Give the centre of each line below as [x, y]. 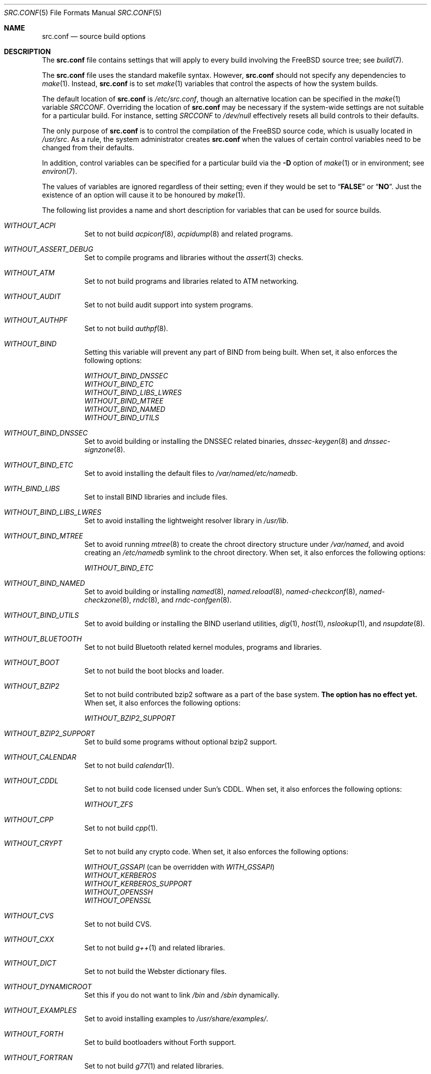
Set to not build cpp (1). [121, 828]
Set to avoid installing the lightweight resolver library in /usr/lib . [186, 520]
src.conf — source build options [94, 36]
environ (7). [60, 171]
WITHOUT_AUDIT [32, 296]
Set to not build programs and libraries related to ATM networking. [191, 281]
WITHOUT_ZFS [109, 804]
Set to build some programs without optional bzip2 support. [181, 742]
